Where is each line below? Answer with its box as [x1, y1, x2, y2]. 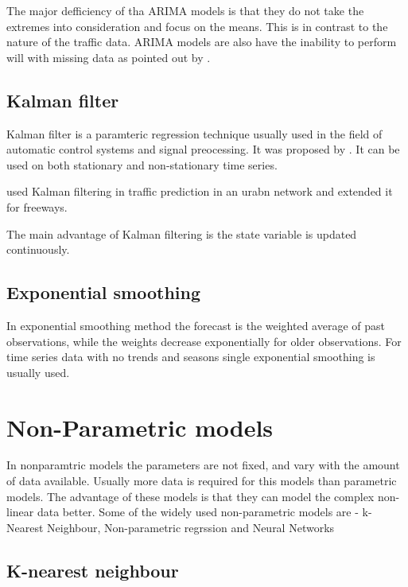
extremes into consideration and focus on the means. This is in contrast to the [6, 17, 388, 34]
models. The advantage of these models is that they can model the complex [6, 488, 375, 504]
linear [6, 503, 34, 520]
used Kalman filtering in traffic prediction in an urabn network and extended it [6, 183, 393, 200]
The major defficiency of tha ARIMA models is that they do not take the [6, 2, 364, 18]
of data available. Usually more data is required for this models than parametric [6, 472, 397, 489]
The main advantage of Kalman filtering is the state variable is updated [6, 225, 357, 242]
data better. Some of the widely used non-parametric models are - [37, 503, 359, 520]
